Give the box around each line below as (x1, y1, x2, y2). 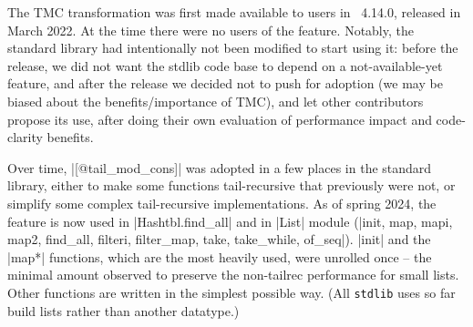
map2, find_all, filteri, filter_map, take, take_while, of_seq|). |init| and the (7, 230, 431, 249)
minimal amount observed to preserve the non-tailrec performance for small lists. (7, 265, 459, 284)
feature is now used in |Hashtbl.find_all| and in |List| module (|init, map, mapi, (7, 211, 453, 230)
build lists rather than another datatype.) (7, 301, 240, 320)
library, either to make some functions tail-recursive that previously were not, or (7, 176, 456, 195)
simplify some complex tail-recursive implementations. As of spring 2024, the (7, 193, 437, 212)
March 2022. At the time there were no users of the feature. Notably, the (7, 20, 414, 39)
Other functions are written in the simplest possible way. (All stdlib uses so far (7, 282, 456, 301)
